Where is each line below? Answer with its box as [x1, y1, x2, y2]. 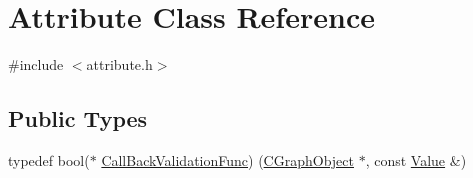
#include [8, 54, 64, 75]
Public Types [8, 103, 148, 134]
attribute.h [86, 54, 153, 75]
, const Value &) [365, 149, 467, 170]
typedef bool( [8, 149, 90, 170]
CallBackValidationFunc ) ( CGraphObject [101, 149, 354, 170]
